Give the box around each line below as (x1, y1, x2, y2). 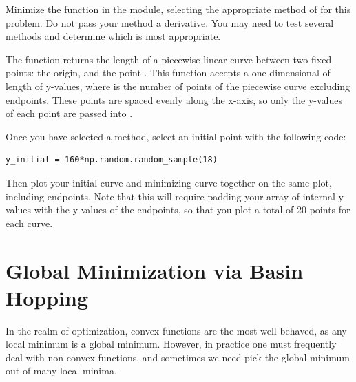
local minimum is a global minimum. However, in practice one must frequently (6, 337, 337, 351)
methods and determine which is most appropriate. (6, 29, 221, 43)
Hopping (6, 283, 89, 311)
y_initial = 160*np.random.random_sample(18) (6, 155, 218, 165)
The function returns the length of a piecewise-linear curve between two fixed (6, 52, 332, 66)
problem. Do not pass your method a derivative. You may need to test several (6, 15, 334, 30)
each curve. (6, 215, 53, 230)
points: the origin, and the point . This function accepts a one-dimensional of (6, 65, 331, 80)
